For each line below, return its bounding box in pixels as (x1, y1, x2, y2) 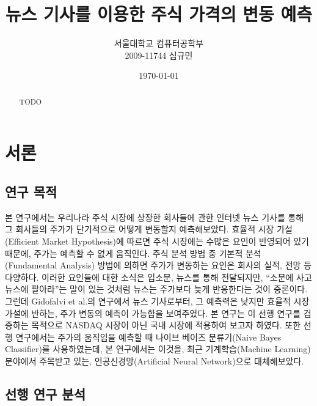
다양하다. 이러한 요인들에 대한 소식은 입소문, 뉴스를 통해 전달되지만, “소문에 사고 (5, 270, 312, 283)
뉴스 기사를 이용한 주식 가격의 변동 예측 (5, 1, 313, 26)
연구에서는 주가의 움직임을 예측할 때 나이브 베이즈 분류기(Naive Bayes (15, 330, 282, 343)
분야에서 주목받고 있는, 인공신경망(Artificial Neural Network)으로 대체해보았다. (5, 354, 304, 367)
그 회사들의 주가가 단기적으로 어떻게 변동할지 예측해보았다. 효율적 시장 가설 (5, 223, 293, 235)
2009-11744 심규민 (125, 48, 193, 61)
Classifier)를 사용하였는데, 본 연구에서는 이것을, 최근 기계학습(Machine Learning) (5, 342, 311, 355)
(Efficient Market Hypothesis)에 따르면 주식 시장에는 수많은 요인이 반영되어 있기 (5, 234, 309, 247)
